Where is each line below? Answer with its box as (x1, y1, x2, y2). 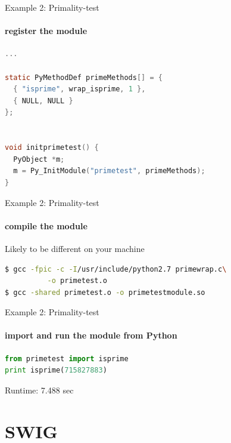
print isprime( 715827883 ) (5, 366, 107, 375)
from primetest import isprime (5, 354, 129, 363)
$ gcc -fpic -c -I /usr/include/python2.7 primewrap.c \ (5, 264, 227, 273)
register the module (5, 24, 88, 37)
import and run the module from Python (5, 329, 177, 342)
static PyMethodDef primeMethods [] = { (5, 73, 163, 82)
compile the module (5, 219, 88, 232)
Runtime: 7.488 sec (5, 383, 74, 396)
